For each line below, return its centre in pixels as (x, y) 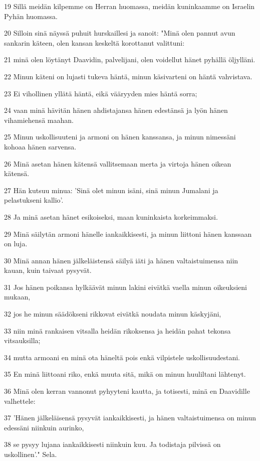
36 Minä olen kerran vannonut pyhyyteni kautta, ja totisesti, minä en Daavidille (127, 391)
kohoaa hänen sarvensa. (40, 146)
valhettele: (20, 401)
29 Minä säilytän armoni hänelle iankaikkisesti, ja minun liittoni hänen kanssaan (128, 234)
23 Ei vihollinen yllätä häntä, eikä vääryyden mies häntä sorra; (101, 93)
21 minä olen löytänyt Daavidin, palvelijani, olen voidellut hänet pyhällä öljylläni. (130, 59)
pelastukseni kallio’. (34, 200)
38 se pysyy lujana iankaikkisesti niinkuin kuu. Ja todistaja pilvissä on (112, 444)
